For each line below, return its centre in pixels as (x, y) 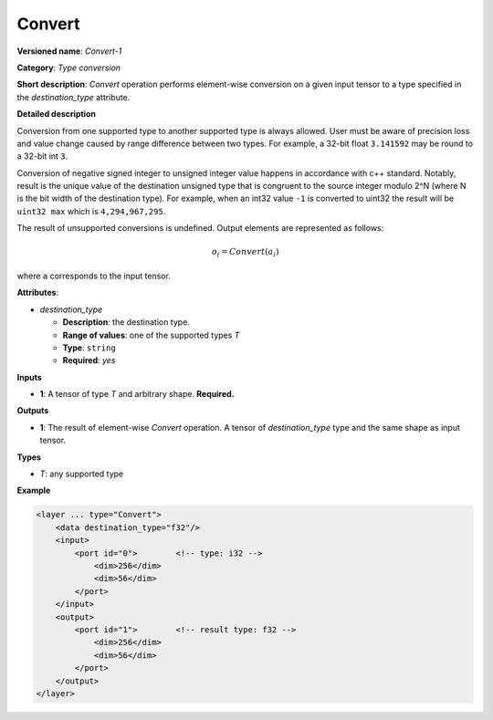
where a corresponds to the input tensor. (94, 276)
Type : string (89, 348)
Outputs (33, 411)
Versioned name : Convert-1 (69, 51)
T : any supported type (82, 474)
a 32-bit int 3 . (42, 156)
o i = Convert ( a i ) (245, 253)
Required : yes (89, 360)
